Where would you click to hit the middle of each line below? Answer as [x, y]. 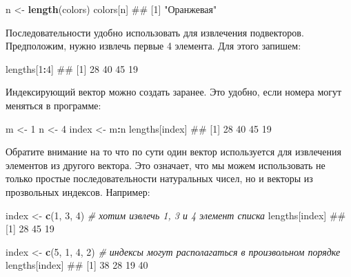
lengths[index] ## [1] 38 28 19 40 [77, 265]
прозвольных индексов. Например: [78, 191]
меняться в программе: [53, 105]
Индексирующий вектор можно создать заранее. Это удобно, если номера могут [174, 92]
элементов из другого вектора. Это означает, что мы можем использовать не [166, 165]
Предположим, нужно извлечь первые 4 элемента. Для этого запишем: [153, 46]
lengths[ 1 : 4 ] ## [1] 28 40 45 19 [72, 68]
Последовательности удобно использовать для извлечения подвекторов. [155, 32]
